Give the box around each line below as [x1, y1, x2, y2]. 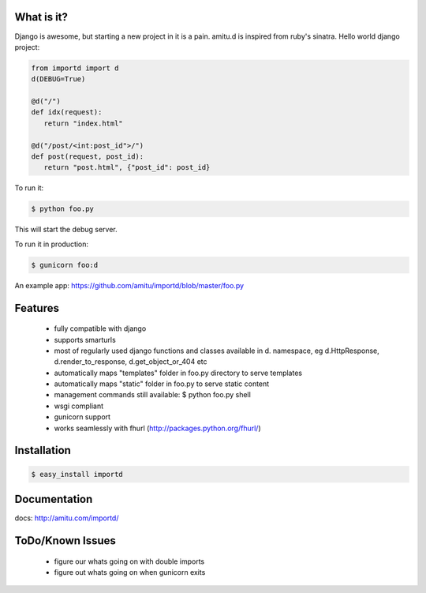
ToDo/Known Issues [14, 534, 116, 547]
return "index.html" [43, 118, 124, 128]
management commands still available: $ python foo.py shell [54, 390, 252, 400]
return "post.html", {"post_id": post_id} [43, 163, 211, 172]
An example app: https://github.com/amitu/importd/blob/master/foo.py [14, 280, 245, 290]
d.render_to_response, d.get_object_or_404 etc [54, 357, 208, 366]
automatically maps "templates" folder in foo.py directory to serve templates [54, 368, 303, 377]
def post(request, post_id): [31, 152, 144, 161]
